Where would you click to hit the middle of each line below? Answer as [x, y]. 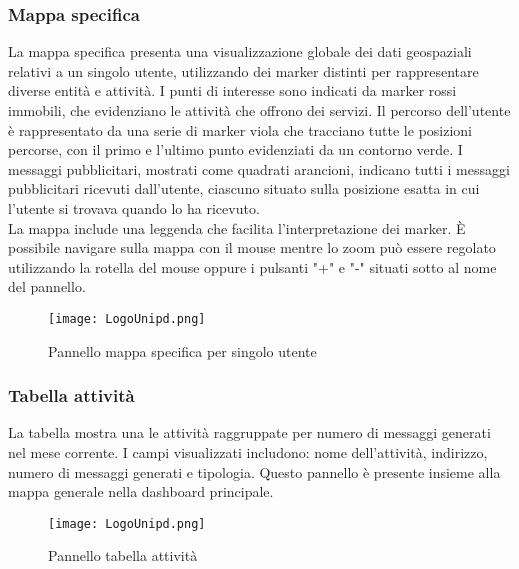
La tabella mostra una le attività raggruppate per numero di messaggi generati [249, 432]
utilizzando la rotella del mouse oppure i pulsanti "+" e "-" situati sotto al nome [252, 266]
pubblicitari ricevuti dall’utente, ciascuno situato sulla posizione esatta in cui [244, 188]
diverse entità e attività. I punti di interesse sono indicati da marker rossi [232, 90]
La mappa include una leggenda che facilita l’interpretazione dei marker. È [237, 227]
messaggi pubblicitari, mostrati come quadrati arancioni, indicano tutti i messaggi [259, 168]
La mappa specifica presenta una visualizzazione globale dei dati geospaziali [240, 51]
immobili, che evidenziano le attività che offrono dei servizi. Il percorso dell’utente [259, 110]
